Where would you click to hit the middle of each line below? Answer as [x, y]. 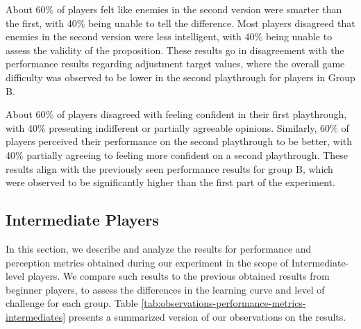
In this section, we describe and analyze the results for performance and [159, 248]
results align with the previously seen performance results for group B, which [169, 168]
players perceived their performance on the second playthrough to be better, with [179, 141]
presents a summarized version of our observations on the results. [207, 316]
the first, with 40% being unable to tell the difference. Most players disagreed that [180, 23]
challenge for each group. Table [72, 303]
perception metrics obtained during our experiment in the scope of [147, 262]
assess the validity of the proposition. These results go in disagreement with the [175, 50]
